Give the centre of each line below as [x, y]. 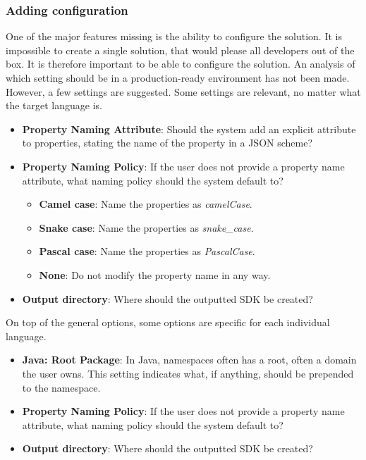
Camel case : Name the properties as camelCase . [146, 204]
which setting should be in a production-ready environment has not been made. [178, 77]
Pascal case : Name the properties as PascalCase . [147, 251]
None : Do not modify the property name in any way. [155, 274]
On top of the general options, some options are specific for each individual [168, 322]
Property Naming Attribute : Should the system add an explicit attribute [189, 129]
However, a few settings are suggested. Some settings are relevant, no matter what [183, 91]
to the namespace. [61, 387]
